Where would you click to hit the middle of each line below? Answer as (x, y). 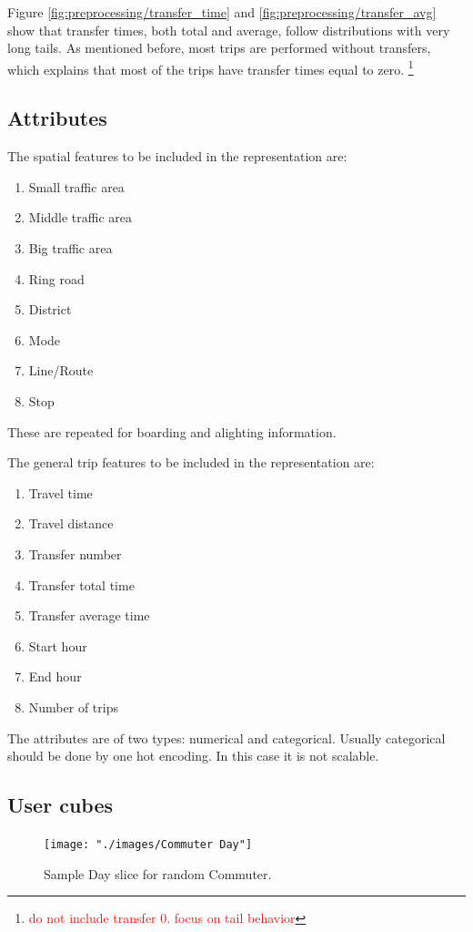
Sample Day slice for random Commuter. (158, 873)
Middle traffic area (81, 217)
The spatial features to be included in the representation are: (177, 156)
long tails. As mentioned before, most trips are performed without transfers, (219, 48)
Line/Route (61, 370)
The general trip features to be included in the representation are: (191, 462)
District (50, 309)
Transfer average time (89, 615)
